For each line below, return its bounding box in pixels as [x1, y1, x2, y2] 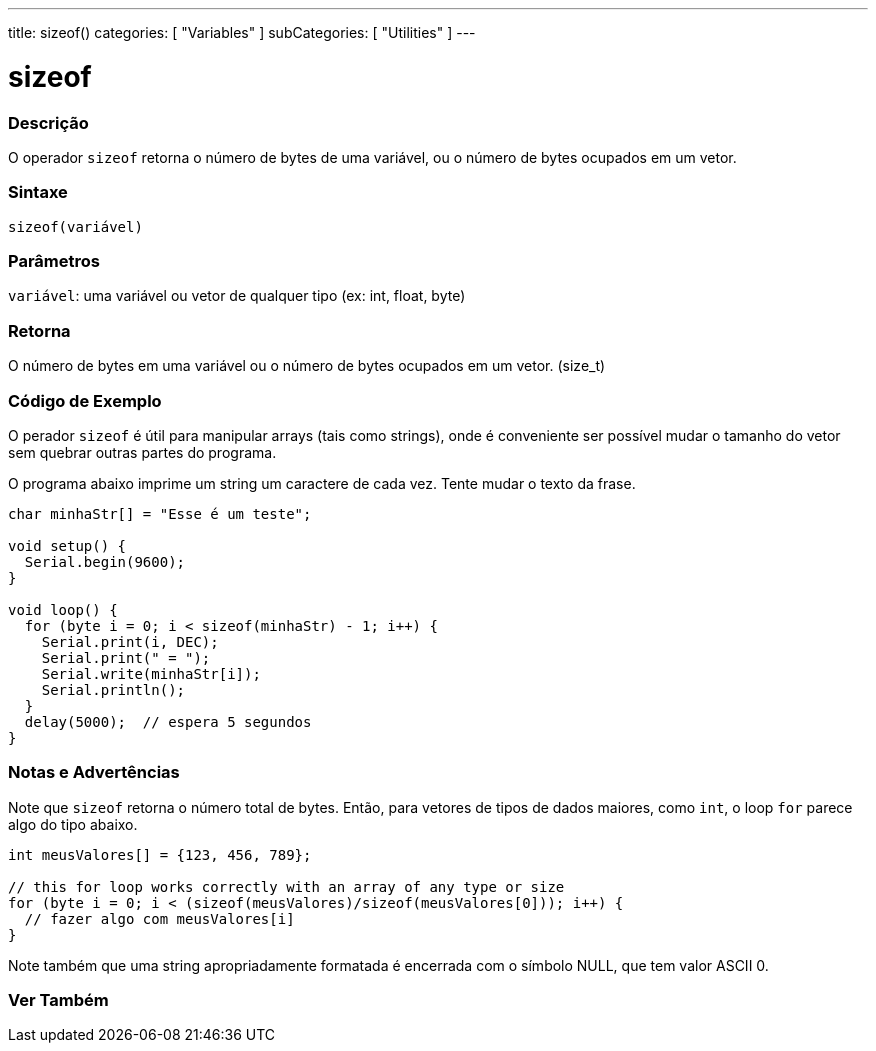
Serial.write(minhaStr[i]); [41, 665, 261, 682]
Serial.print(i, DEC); [41, 633, 219, 650]
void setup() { [8, 537, 127, 554]
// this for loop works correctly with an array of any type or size [8, 878, 565, 895]
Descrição [8, 112, 89, 133]
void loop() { [8, 601, 118, 618]
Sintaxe [8, 182, 68, 203]
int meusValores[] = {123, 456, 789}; [8, 846, 312, 863]
